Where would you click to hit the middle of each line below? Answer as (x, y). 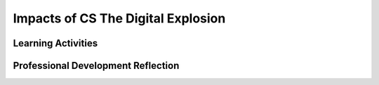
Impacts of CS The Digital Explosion (119, 18)
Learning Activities (55, 43)
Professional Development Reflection (96, 66)
